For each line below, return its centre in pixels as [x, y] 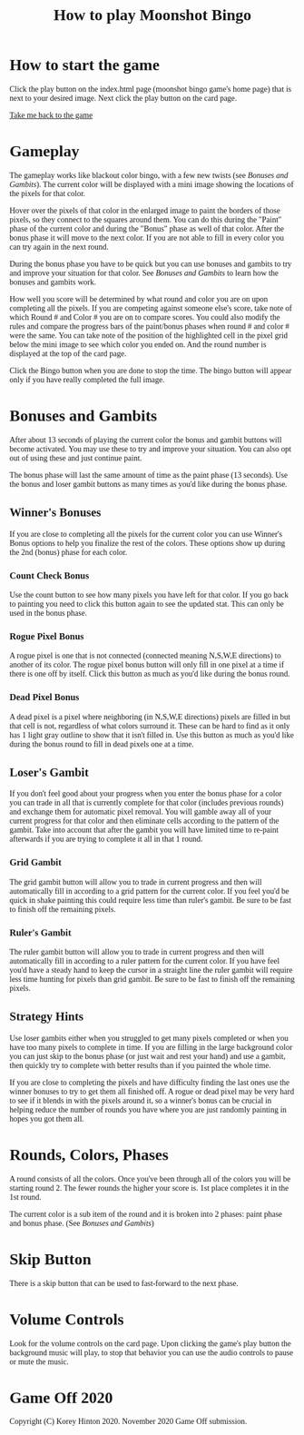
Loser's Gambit [49, 772]
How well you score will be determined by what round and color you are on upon [139, 299]
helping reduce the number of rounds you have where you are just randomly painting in [148, 1109]
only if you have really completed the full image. [87, 379]
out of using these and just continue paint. [76, 458]
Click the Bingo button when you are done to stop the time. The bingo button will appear [151, 370]
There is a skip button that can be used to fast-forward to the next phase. [124, 1283]
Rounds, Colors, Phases [89, 1154]
